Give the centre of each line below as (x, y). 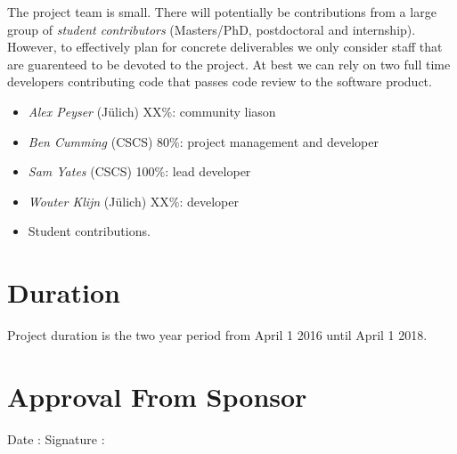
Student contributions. (89, 231)
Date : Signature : (56, 438)
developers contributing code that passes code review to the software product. (220, 81)
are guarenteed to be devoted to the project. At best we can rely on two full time (229, 64)
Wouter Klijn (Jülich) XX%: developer (133, 201)
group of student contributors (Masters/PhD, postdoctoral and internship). (212, 29)
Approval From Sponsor (157, 396)
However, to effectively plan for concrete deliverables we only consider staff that (225, 47)
